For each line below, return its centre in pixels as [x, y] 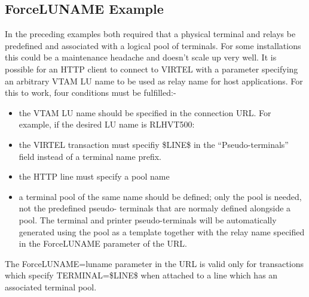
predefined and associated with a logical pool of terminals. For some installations [153, 45]
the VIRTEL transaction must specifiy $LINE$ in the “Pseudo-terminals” [154, 144]
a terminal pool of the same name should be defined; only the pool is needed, [160, 196]
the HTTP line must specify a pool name [94, 176]
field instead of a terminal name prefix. [90, 156]
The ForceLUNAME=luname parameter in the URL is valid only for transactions [154, 263]
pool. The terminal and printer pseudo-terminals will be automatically [148, 219]
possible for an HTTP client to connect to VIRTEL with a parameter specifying [152, 69]
